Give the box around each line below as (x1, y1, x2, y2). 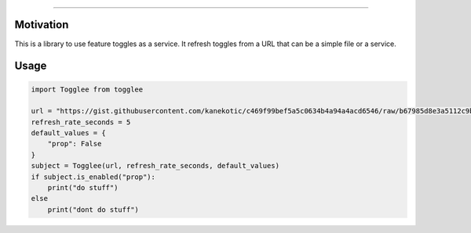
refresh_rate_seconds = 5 (31, 117, 131, 127)
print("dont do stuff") (47, 205, 139, 214)
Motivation (14, 18, 69, 31)
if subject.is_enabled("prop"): (31, 172, 156, 181)
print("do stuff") (47, 184, 119, 192)
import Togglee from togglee (31, 84, 144, 94)
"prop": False (47, 139, 102, 149)
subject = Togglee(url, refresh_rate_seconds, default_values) (31, 161, 280, 170)
